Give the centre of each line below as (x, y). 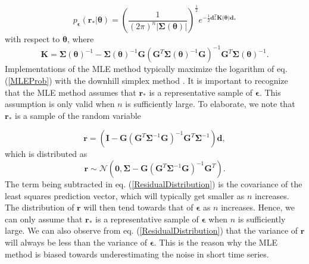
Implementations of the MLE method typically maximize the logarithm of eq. (146, 69)
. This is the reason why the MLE (216, 242)
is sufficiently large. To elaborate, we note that (210, 104)
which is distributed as (46, 154)
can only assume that (44, 219)
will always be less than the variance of (76, 242)
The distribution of (40, 207)
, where (80, 39)
